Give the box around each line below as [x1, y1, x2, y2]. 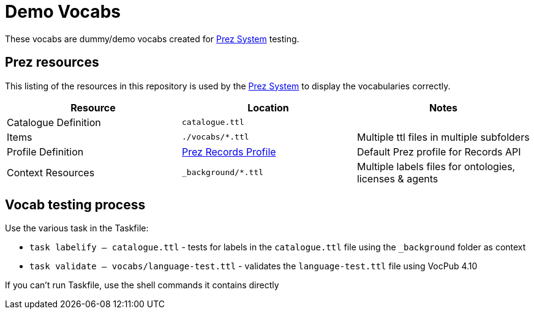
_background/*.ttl [181, 168, 264, 178]
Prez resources [5, 54, 99, 70]
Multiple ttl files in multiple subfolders [356, 130, 530, 143]
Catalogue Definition [7, 116, 101, 129]
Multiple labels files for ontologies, [356, 160, 516, 173]
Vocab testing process [5, 197, 146, 213]
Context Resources [7, 166, 95, 179]
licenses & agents [356, 172, 438, 185]
